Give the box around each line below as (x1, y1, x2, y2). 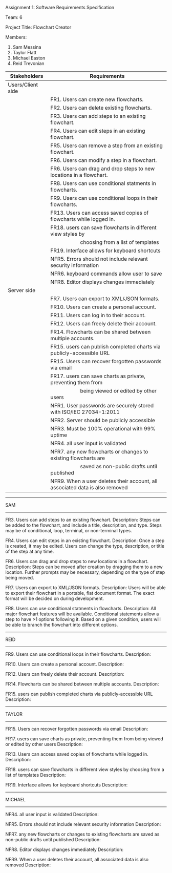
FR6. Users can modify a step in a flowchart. (50, 157, 157, 163)
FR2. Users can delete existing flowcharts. (50, 105, 152, 111)
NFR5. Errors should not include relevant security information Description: (5, 821, 161, 827)
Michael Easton (12, 55, 46, 61)
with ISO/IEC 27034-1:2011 (50, 408, 120, 415)
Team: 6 (5, 14, 23, 20)
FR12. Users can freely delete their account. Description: (5, 671, 124, 677)
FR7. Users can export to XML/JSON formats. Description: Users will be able (5, 585, 166, 591)
